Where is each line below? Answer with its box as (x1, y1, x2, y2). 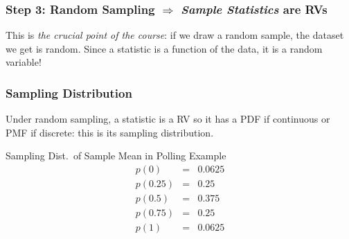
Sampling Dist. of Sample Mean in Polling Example (6, 148, 226, 163)
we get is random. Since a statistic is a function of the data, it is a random (6, 41, 323, 55)
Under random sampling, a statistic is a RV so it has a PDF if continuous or (6, 112, 330, 126)
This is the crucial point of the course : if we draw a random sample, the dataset (6, 28, 344, 42)
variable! (6, 55, 42, 69)
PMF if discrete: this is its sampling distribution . (6, 125, 214, 139)
